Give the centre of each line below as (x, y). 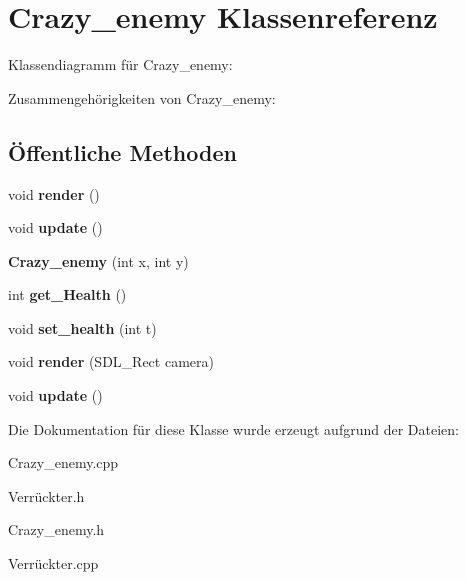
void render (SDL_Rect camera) (111, 361)
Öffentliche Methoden (122, 151)
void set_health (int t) (82, 327)
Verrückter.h (46, 495)
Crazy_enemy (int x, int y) (98, 260)
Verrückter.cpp (53, 563)
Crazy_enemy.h (56, 529)
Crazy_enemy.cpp (63, 462)
